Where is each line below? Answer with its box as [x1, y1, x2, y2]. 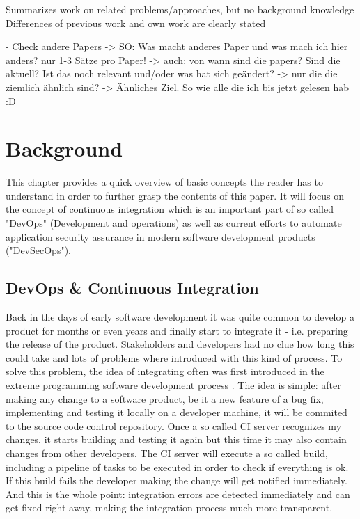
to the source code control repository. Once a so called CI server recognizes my [6, 418, 342, 433]
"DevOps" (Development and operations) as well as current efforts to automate [6, 216, 342, 230]
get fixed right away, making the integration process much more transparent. [6, 500, 333, 515]
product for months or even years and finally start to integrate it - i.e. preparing [6, 323, 348, 337]
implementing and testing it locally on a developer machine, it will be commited [6, 405, 347, 420]
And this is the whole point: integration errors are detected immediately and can [6, 486, 350, 501]
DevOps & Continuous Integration [6, 277, 259, 298]
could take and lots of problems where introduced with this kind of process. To [6, 350, 343, 365]
